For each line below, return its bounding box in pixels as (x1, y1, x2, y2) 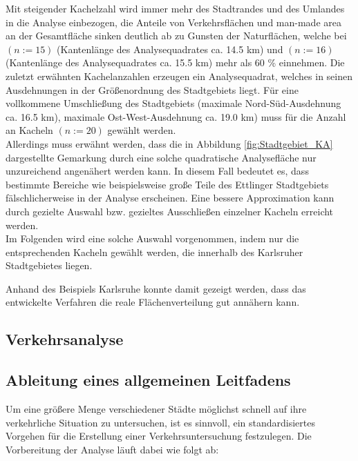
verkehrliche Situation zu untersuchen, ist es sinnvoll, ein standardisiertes (6, 415, 315, 429)
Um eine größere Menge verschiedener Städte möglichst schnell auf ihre (6, 402, 307, 416)
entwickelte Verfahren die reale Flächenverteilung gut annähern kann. (6, 295, 300, 309)
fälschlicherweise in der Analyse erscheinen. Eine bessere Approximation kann (6, 190, 335, 205)
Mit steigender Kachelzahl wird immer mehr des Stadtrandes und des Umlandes (6, 1, 345, 15)
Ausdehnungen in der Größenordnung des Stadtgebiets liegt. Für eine (6, 82, 299, 97)
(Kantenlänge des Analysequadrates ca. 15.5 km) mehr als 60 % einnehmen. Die (6, 55, 345, 70)
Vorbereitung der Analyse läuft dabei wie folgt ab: (6, 442, 219, 456)
